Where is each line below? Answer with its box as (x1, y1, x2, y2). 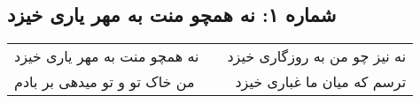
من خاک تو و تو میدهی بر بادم (14, 71, 195, 92)
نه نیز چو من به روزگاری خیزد (227, 46, 407, 67)
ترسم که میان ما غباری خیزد (235, 71, 407, 92)
